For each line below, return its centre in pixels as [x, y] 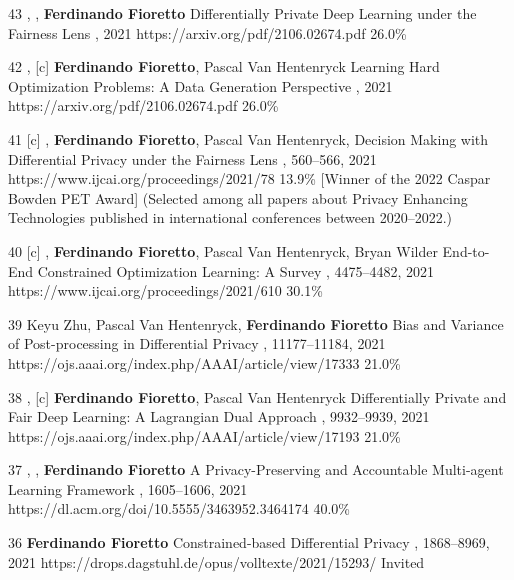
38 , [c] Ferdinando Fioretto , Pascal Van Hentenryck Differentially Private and [257, 396]
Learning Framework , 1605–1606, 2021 [128, 488]
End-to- [466, 250]
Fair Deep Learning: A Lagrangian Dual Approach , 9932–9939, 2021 [219, 416]
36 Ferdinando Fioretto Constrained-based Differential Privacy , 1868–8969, [249, 542]
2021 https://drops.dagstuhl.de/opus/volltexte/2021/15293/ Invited [216, 561]
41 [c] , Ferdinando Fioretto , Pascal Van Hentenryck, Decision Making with [248, 138]
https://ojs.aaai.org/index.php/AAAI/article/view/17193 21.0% [204, 435]
